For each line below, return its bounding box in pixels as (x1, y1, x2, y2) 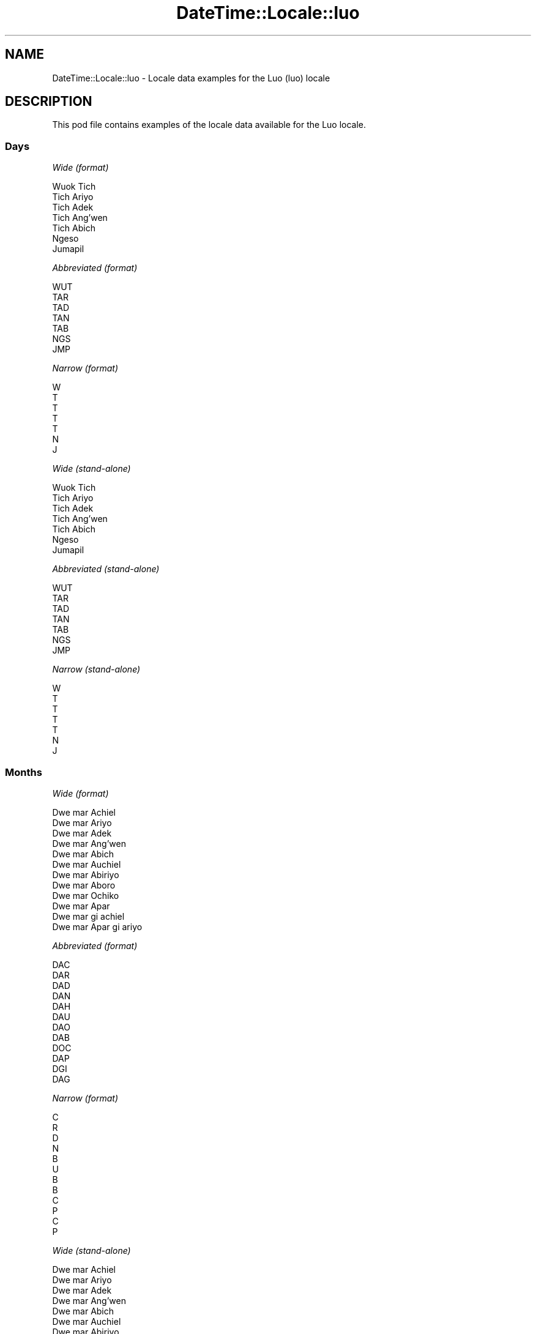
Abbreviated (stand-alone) (52, 564, 160, 575)
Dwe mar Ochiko (52, 890, 119, 901)
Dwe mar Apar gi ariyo (52, 921, 143, 932)
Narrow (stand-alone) (52, 664, 141, 675)
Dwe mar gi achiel (52, 911, 125, 922)
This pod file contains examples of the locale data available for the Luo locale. (52, 119, 367, 130)
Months (5, 766, 42, 778)
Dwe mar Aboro (52, 879, 116, 890)
